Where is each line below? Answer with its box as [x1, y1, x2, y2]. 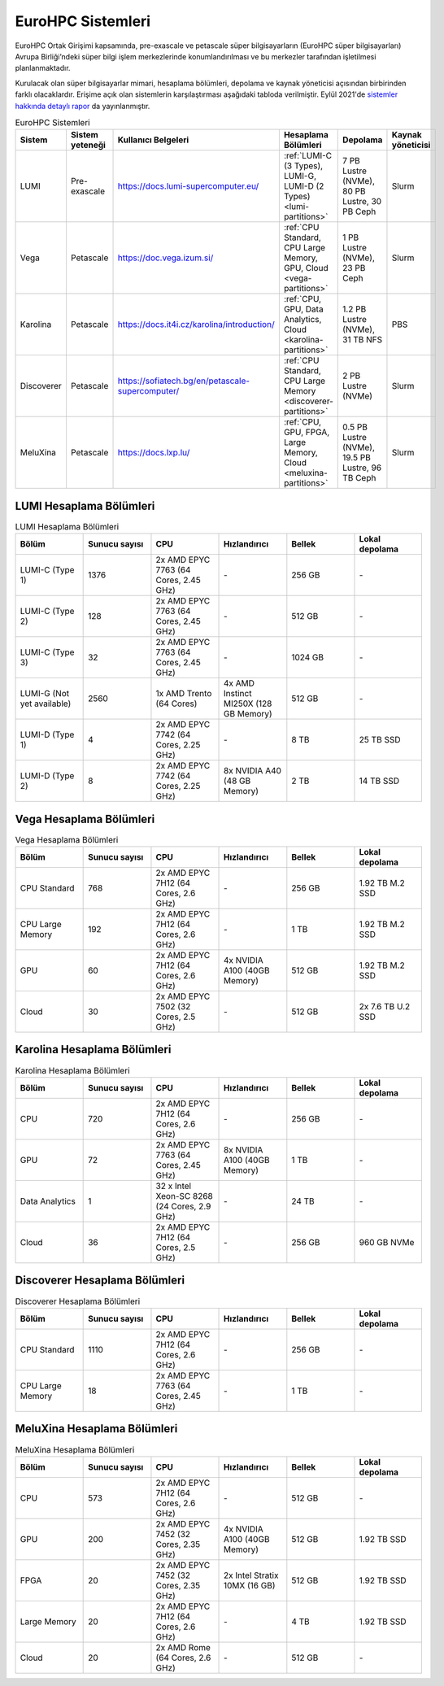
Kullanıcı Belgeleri [117, 134, 189, 146]
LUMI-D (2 [283, 181, 324, 192]
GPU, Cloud [283, 263, 329, 274]
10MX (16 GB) [224, 1579, 276, 1591]
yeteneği [70, 139, 106, 150]
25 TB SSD [359, 734, 401, 746]
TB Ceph [342, 473, 377, 484]
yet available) [20, 698, 72, 709]
